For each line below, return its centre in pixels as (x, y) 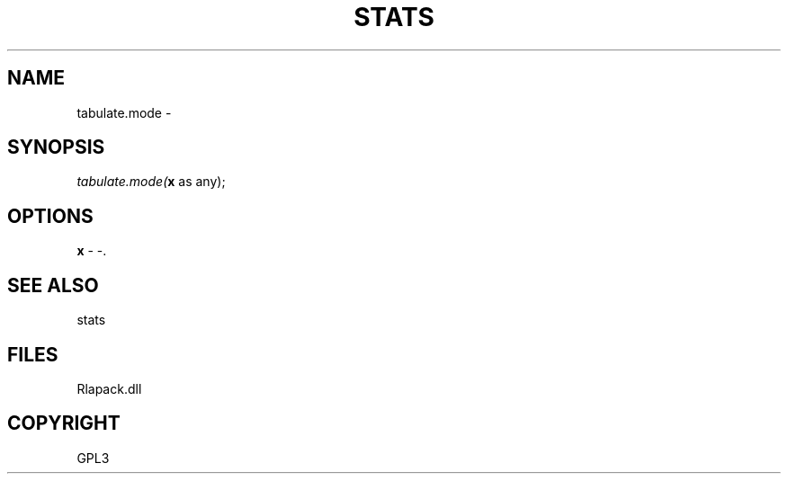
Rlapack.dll (109, 388)
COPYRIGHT (64, 423)
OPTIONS (50, 216)
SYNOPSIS (56, 147)
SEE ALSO (53, 285)
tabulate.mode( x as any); (151, 182)
